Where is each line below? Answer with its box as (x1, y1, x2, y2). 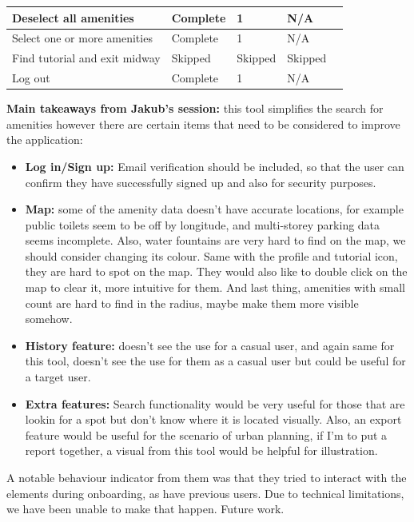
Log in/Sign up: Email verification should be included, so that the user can (25, 157, 404, 174)
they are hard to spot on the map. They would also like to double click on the (25, 263, 408, 280)
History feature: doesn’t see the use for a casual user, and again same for (25, 337, 395, 353)
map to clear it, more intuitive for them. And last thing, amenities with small (25, 279, 405, 296)
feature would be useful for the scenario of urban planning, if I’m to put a (25, 426, 388, 443)
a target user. (25, 369, 91, 385)
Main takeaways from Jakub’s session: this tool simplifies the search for (6, 100, 384, 117)
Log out (12, 70, 50, 86)
